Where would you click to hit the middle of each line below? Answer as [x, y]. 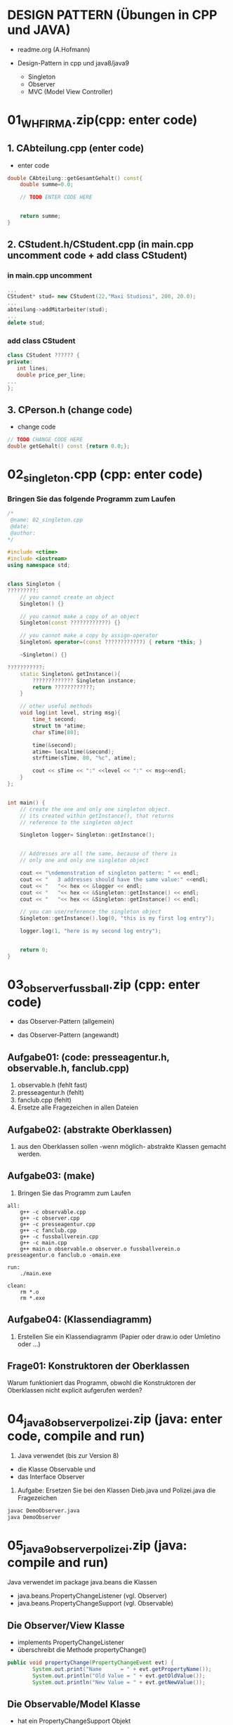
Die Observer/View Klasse [66, 1626]
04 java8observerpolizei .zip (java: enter [115, 1420]
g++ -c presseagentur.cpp [58, 1224]
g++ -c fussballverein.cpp [59, 1237]
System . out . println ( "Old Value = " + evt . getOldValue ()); [119, 1676]
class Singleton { [34, 584]
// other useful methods [56, 706]
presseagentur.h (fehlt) [51, 1093]
